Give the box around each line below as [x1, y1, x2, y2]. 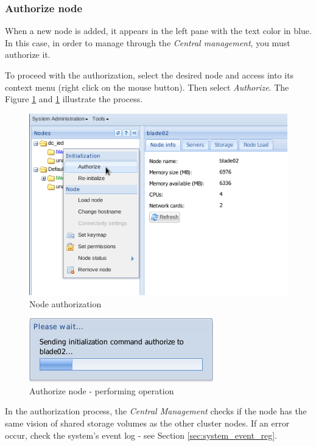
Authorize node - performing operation [29, 384, 174, 397]
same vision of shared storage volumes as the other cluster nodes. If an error [5, 417, 290, 430]
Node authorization [29, 297, 102, 310]
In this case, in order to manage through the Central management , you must [5, 36, 290, 49]
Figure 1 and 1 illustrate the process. [5, 92, 143, 105]
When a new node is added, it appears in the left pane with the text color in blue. [5, 24, 312, 37]
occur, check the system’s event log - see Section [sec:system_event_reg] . [5, 428, 277, 441]
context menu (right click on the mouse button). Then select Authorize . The [5, 80, 289, 93]
